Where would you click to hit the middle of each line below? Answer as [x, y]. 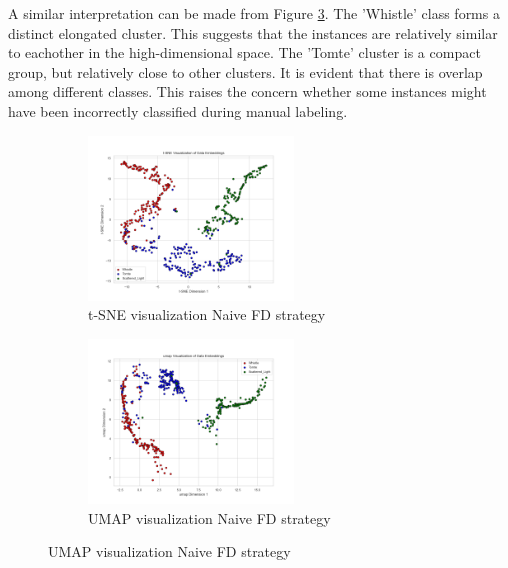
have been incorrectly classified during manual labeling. [178, 110]
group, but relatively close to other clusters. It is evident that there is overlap [245, 71]
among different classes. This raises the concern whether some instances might [247, 91]
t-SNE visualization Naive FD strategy [207, 314]
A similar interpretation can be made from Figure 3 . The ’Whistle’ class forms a [254, 13]
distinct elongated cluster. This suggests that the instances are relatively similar [253, 32]
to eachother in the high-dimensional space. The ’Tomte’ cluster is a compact [244, 52]
